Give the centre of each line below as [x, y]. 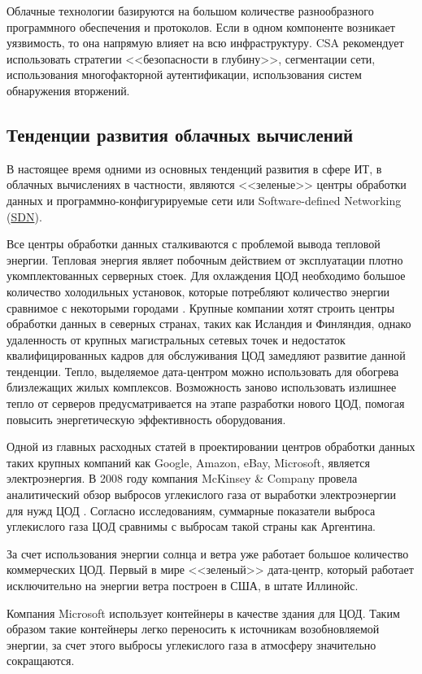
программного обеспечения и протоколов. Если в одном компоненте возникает [201, 26]
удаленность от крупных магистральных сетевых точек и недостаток [176, 339]
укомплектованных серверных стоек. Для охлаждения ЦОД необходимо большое [206, 276]
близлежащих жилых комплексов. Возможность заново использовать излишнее [202, 387]
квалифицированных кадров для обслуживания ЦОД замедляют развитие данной [206, 355]
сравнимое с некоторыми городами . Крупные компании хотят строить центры [201, 307]
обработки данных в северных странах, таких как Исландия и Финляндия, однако [209, 324]
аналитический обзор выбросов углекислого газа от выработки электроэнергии [202, 495]
